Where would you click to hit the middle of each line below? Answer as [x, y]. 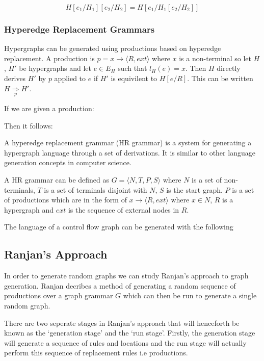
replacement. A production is [49, 58]
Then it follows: [29, 125]
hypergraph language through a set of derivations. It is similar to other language [130, 152]
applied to [70, 78]
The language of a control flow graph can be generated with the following [119, 227]
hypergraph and [29, 209]
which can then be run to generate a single [190, 295]
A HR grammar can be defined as [57, 179]
